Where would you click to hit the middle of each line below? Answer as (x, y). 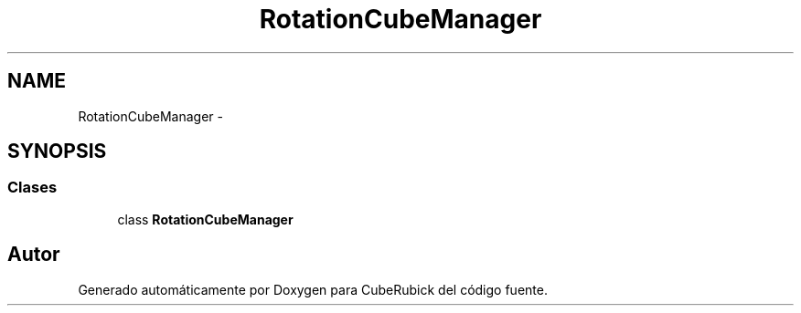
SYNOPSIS (57, 151)
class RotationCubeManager (205, 219)
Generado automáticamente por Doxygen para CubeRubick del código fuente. (313, 289)
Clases (32, 188)
